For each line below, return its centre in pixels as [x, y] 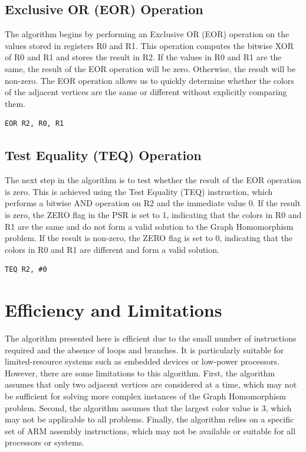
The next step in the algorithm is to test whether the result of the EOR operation [153, 180]
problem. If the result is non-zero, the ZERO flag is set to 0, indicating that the [149, 238]
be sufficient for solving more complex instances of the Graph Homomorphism [146, 396]
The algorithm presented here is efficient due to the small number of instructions [151, 338]
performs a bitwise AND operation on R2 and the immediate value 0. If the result [153, 203]
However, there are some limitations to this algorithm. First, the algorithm [140, 373]
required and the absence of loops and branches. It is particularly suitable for [144, 349]
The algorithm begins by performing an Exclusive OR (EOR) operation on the [147, 34]
